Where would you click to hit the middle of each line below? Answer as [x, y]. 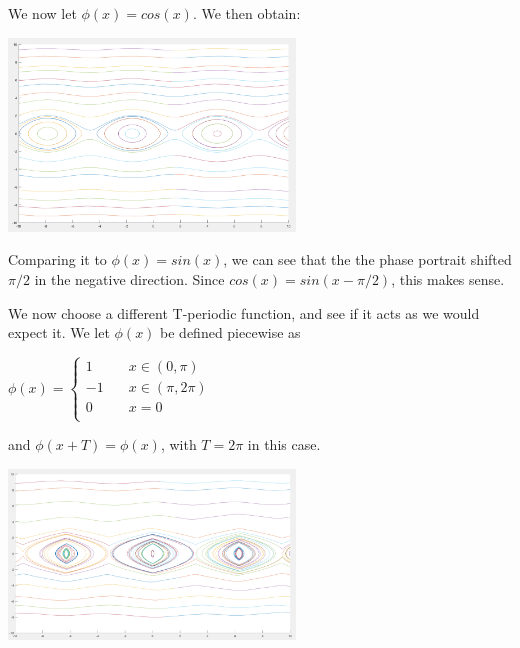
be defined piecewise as [230, 332]
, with [178, 444]
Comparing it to [57, 259]
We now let [42, 13]
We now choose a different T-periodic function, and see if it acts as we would [244, 312]
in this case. [284, 444]
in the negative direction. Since [129, 279]
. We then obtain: [246, 13]
